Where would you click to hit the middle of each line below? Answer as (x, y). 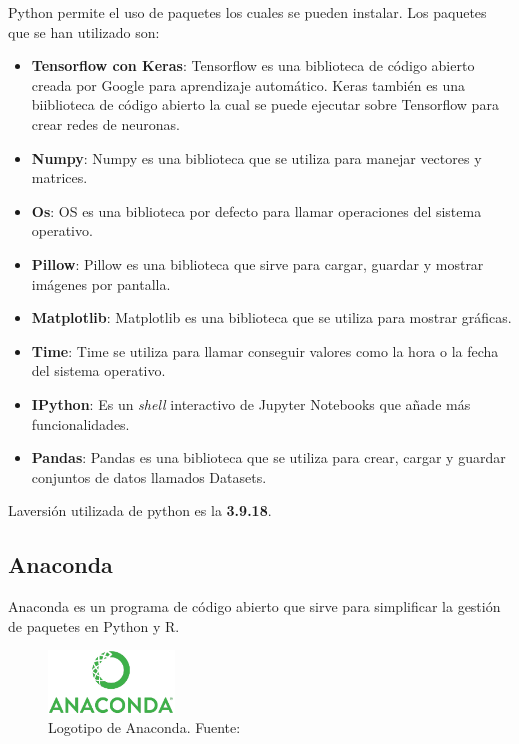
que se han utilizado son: (84, 31)
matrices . (59, 177)
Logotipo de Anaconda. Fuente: (144, 727)
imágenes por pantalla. (101, 283)
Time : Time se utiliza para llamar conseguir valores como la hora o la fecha (265, 350)
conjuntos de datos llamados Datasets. (149, 476)
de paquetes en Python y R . (94, 625)
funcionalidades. (80, 423)
